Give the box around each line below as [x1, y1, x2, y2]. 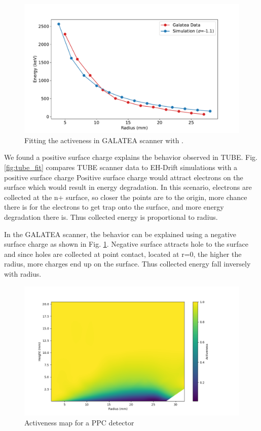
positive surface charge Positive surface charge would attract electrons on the [4, 172, 243, 182]
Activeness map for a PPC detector [24, 417, 134, 427]
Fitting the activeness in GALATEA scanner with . [24, 135, 184, 145]
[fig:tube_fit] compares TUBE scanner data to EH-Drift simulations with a [4, 162, 238, 173]
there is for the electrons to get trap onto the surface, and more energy [4, 202, 224, 212]
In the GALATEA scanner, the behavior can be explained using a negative [4, 228, 237, 239]
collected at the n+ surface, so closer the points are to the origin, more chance [4, 191, 247, 202]
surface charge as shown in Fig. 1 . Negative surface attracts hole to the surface [4, 239, 248, 249]
